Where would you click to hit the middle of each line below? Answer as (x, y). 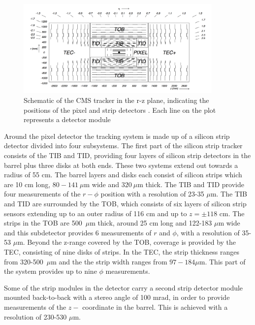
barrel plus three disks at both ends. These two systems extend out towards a (121, 165)
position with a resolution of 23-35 (152, 194)
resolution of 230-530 (35, 316)
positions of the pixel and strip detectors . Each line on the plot (120, 110)
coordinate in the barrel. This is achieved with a (155, 307)
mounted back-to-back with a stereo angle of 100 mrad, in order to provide (117, 297)
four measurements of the (42, 194)
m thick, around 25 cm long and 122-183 (151, 223)
